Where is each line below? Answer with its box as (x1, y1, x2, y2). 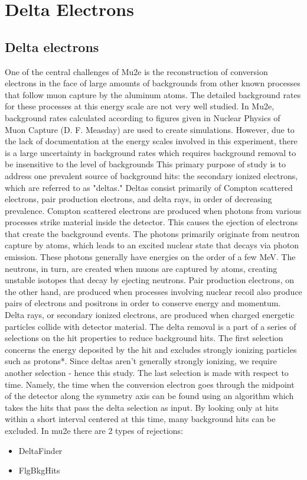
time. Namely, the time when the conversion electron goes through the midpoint (5, 378, 295, 390)
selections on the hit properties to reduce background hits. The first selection (5, 332, 283, 344)
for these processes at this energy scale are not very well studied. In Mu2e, (5, 100, 275, 112)
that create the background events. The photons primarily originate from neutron (5, 227, 300, 239)
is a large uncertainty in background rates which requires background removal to (5, 146, 296, 158)
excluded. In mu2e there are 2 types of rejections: (5, 424, 184, 436)
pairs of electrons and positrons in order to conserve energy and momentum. (5, 297, 281, 309)
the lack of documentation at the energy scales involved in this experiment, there (5, 135, 298, 147)
